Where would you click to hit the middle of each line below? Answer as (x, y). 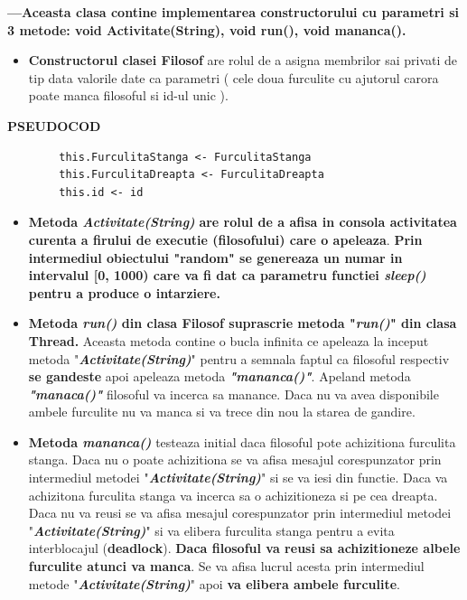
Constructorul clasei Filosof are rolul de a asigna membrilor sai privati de (243, 60)
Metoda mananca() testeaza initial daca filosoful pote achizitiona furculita (242, 441)
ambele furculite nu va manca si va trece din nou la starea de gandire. (222, 412)
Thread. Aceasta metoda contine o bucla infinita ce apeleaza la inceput (229, 340)
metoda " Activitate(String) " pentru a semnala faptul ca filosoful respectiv (239, 358)
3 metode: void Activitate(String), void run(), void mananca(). (207, 29)
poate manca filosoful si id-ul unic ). (128, 95)
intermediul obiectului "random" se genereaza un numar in (215, 257)
